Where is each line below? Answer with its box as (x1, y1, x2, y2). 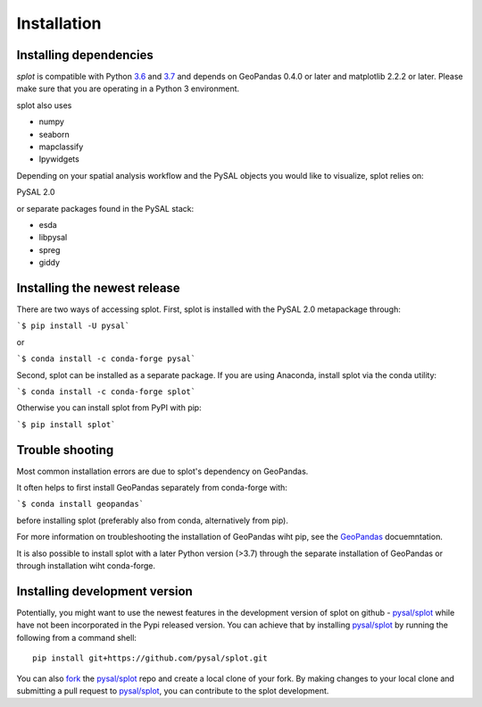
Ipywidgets (38, 154, 79, 164)
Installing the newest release (16, 280, 180, 295)
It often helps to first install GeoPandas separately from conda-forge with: (16, 483, 287, 493)
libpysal (38, 232, 68, 243)
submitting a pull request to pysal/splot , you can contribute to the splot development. (16, 685, 329, 696)
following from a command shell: (16, 632, 137, 643)
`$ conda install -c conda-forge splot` (16, 387, 196, 397)
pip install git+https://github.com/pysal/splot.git (32, 653, 268, 663)
